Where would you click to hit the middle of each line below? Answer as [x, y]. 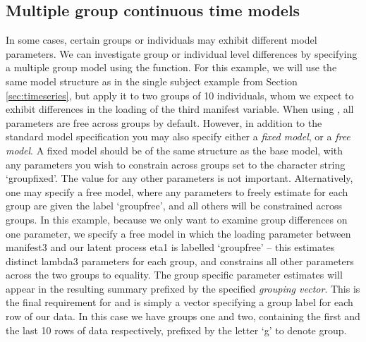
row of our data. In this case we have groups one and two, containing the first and [183, 316]
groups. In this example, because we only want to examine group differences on [177, 219]
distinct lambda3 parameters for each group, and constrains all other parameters [180, 261]
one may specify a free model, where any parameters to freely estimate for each [177, 191]
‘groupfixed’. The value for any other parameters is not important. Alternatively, [179, 178]
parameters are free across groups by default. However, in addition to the [164, 122]
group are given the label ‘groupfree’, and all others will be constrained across [174, 206]
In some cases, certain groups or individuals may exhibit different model [161, 40]
